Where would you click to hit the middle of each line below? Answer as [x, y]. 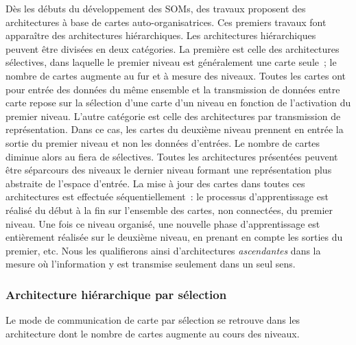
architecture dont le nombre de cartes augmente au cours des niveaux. [153, 333]
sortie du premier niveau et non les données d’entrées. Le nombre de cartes [163, 142]
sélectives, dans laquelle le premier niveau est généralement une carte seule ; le [171, 62]
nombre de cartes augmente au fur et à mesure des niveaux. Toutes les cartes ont [176, 75]
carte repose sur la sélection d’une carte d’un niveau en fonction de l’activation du [178, 103]
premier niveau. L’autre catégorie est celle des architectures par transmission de [173, 116]
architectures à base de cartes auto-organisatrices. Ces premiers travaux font [166, 22]
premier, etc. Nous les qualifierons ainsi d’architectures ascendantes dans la [163, 250]
